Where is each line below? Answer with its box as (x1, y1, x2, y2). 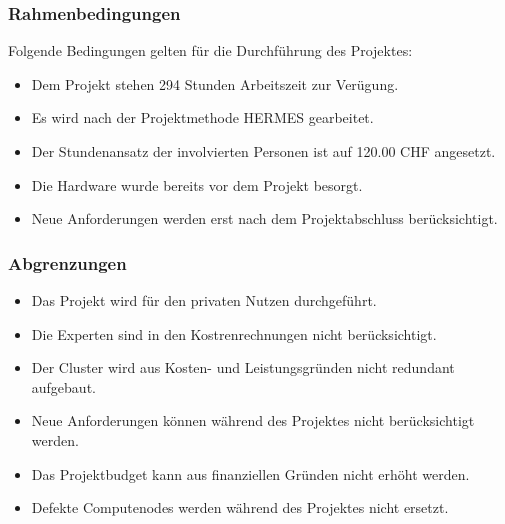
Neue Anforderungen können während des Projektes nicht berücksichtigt (31, 410, 475, 431)
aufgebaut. (31, 376, 96, 397)
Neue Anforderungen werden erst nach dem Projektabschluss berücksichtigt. (31, 208, 498, 229)
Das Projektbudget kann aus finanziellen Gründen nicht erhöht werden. (31, 463, 470, 484)
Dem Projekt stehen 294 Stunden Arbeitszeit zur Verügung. (31, 73, 399, 94)
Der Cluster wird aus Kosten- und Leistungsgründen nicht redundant (31, 357, 455, 378)
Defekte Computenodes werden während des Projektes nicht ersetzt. (31, 497, 449, 518)
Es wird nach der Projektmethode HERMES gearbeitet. (31, 107, 374, 128)
